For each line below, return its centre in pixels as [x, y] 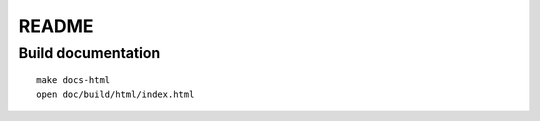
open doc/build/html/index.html [115, 94]
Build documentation [89, 53]
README [56, 26]
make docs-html [73, 80]
